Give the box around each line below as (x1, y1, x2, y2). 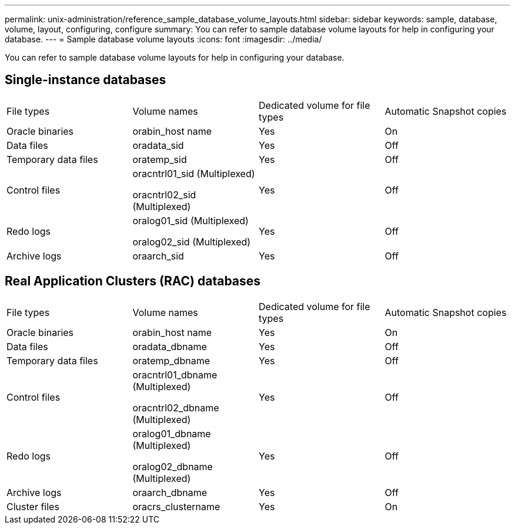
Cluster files (6, 500, 59, 513)
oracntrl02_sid (132, 188, 196, 201)
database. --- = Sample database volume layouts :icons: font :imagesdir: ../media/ (5, 34, 322, 44)
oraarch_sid (132, 249, 184, 262)
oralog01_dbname (132, 427, 211, 440)
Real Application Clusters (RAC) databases (5, 274, 261, 289)
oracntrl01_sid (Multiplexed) (132, 167, 255, 179)
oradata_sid (132, 139, 184, 151)
